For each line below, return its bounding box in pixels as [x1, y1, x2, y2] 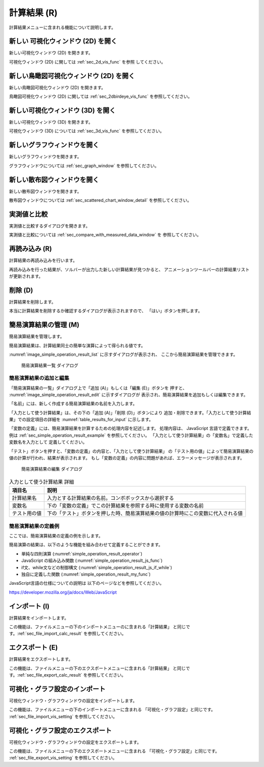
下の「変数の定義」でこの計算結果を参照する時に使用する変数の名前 [47, 502, 204, 509]
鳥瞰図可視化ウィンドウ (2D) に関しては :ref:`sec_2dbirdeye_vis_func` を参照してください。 [9, 93, 193, 100]
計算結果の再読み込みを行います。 [9, 257, 78, 263]
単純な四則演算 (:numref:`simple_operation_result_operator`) [21, 551, 143, 556]
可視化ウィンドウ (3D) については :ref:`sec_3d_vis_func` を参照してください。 [9, 128, 165, 134]
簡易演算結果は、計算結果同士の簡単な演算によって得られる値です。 [9, 342, 146, 348]
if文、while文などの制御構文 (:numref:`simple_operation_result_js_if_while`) [21, 564, 172, 570]
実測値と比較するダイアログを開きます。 [9, 223, 90, 229]
